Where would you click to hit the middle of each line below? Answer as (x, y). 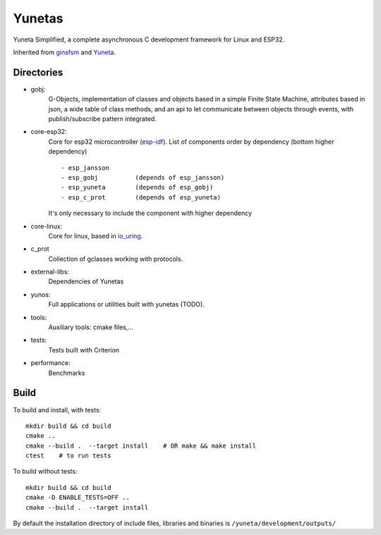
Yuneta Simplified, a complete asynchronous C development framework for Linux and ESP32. (149, 39)
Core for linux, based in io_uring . (96, 235)
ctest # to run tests (68, 456)
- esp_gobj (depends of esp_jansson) (143, 177)
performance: (50, 363)
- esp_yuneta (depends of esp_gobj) (137, 187)
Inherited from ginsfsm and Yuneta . (65, 52)
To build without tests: (45, 472)
